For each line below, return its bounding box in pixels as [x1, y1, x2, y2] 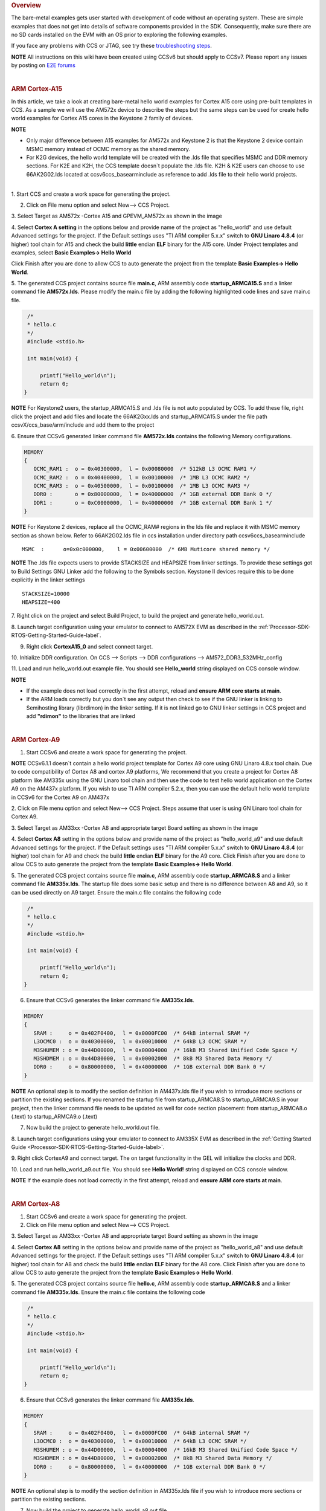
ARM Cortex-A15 [11, 85, 63, 93]
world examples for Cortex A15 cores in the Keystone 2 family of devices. [11, 115, 193, 122]
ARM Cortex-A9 [11, 736, 60, 744]
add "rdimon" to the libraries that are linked [26, 713, 136, 720]
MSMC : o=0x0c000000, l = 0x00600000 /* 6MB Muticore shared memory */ [22, 546, 270, 552]
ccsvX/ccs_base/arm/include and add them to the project [11, 421, 155, 429]
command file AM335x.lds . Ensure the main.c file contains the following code [11, 1288, 205, 1296]
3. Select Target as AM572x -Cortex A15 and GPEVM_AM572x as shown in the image [11, 212, 223, 220]
